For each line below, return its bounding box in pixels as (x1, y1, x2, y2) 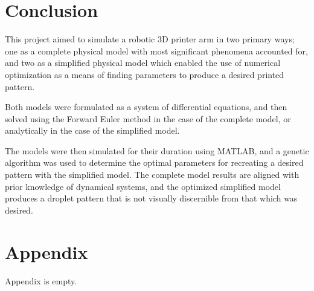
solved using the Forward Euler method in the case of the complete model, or (5, 112, 291, 125)
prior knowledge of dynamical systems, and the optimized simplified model (5, 180, 281, 192)
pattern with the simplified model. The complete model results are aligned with (5, 168, 300, 181)
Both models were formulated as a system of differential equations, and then (5, 100, 287, 113)
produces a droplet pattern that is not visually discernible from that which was (5, 192, 298, 204)
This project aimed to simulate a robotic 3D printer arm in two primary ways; (5, 33, 295, 45)
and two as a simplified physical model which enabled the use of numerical (5, 56, 281, 69)
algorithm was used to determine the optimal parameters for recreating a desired (5, 156, 304, 169)
